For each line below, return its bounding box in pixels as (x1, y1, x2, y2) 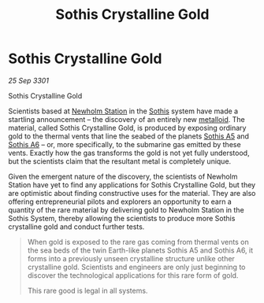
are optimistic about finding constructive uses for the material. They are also (8, 188, 256, 198)
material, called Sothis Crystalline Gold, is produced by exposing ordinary (8, 123, 247, 132)
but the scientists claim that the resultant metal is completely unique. (8, 156, 232, 166)
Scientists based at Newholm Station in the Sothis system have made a (8, 106, 239, 116)
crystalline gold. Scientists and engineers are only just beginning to (27, 262, 246, 272)
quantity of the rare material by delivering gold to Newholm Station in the (8, 205, 244, 214)
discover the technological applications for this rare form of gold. (27, 270, 239, 280)
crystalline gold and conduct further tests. (8, 222, 145, 231)
